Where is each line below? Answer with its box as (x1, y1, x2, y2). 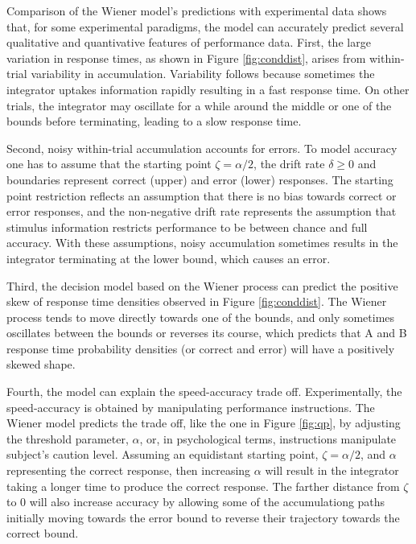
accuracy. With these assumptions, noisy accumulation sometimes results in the (6, 234, 398, 251)
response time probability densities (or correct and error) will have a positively (6, 340, 395, 356)
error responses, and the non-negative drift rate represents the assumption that (6, 203, 397, 220)
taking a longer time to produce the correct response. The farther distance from (6, 477, 400, 494)
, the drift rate (253, 155, 325, 172)
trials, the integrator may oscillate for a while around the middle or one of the (6, 97, 392, 113)
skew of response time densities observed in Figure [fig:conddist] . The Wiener (6, 293, 387, 310)
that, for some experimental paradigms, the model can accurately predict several (6, 18, 404, 35)
